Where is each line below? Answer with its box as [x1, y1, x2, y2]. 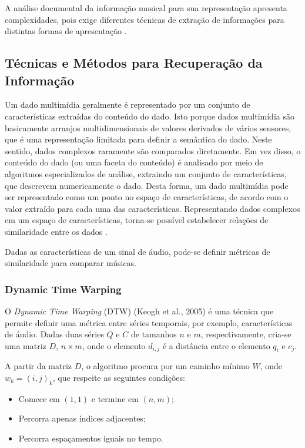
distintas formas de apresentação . [5, 25, 127, 37]
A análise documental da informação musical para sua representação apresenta [5, 2, 287, 14]
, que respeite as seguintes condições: [52, 371, 185, 384]
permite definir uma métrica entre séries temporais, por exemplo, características [5, 316, 293, 328]
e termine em [91, 392, 139, 404]
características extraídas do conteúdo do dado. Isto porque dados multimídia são [5, 109, 294, 122]
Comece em [18, 392, 60, 404]
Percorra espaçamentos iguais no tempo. [18, 432, 163, 444]
